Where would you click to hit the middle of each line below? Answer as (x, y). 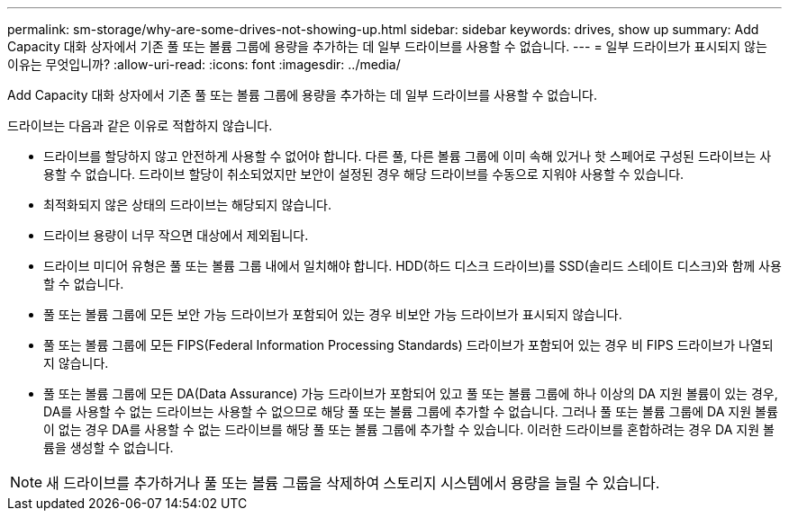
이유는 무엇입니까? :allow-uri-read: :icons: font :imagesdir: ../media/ (204, 64)
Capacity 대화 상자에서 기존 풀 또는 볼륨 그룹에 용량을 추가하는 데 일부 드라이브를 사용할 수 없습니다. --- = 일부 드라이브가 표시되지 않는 (387, 46)
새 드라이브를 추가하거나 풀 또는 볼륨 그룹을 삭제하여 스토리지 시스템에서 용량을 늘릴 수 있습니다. (353, 483)
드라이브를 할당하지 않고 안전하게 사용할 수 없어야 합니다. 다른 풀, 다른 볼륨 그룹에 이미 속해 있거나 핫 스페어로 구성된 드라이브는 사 (408, 156)
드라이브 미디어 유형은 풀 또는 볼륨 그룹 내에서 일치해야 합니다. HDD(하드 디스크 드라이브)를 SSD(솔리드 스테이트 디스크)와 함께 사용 (413, 266)
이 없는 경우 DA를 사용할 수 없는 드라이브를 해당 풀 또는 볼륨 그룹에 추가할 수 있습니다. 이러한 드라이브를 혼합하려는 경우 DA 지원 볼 (409, 429)
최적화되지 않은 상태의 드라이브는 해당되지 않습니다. (187, 205)
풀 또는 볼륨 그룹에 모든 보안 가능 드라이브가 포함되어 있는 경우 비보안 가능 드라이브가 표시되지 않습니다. (333, 314)
